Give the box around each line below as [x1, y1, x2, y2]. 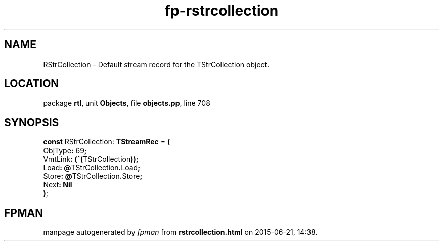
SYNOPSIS [4, 116, 59, 129]
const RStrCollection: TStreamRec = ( [43, 137, 170, 146]
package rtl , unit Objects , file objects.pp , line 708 [43, 99, 210, 108]
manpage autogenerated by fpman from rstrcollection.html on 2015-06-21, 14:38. [43, 228, 318, 237]
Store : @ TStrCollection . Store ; [43, 172, 143, 181]
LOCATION [4, 77, 59, 90]
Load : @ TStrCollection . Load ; [43, 163, 140, 172]
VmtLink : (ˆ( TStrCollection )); [43, 155, 139, 164]
